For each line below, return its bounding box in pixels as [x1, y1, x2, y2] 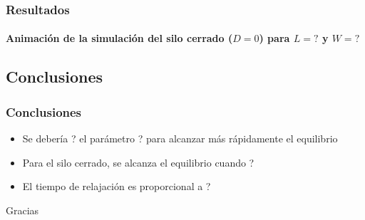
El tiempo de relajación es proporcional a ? [22, 179, 211, 194]
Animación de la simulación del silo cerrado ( [6, 31, 233, 46]
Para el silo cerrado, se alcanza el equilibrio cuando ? [22, 154, 255, 169]
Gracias [6, 202, 39, 217]
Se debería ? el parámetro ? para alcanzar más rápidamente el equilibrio [22, 131, 338, 146]
